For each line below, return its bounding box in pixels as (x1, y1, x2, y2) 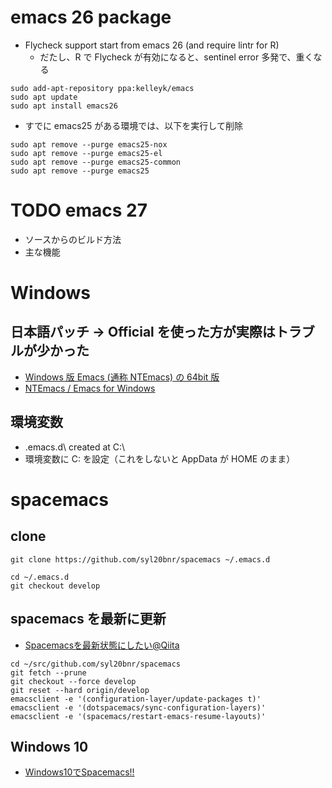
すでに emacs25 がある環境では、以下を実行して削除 (24, 119, 243, 131)
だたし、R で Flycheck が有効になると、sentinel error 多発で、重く (39, 51, 314, 63)
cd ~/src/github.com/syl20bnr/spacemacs (10, 659, 182, 669)
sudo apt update (10, 92, 78, 102)
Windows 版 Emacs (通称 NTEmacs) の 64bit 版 (24, 371, 220, 383)
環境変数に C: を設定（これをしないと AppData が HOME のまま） (24, 452, 296, 465)
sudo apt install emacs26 (10, 101, 118, 111)
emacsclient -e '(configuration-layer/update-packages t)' (10, 694, 262, 704)
